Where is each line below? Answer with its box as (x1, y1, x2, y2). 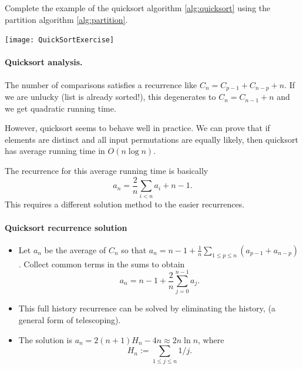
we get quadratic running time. (5, 102, 116, 114)
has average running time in (5, 145, 105, 157)
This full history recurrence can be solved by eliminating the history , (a (18, 302, 276, 314)
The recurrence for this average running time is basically (5, 165, 208, 177)
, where (198, 333, 224, 345)
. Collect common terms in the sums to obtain (18, 257, 185, 270)
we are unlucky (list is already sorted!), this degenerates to (5, 90, 216, 103)
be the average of (44, 243, 106, 256)
